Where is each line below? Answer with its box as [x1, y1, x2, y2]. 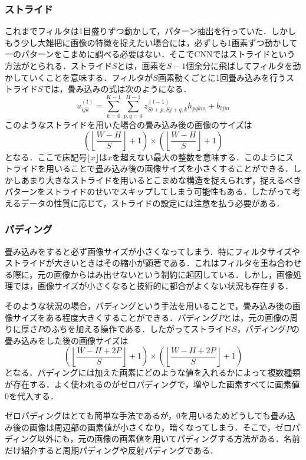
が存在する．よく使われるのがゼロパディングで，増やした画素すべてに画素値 [5, 378, 300, 390]
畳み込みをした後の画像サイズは [5, 334, 129, 346]
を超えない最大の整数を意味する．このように [112, 150, 286, 163]
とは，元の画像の [223, 311, 290, 323]
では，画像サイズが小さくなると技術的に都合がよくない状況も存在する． [12, 280, 293, 292]
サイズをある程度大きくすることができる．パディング [12, 311, 219, 323]
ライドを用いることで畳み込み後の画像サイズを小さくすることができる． [12, 162, 293, 175]
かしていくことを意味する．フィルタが [5, 71, 153, 83]
